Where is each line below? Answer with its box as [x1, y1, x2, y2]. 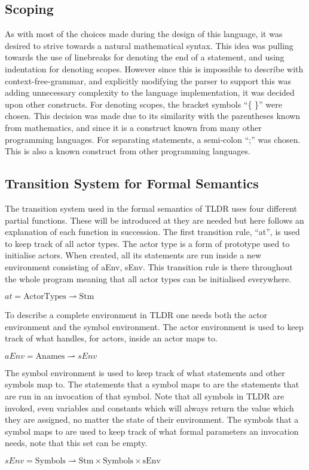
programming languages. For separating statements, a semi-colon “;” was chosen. [5, 133, 301, 145]
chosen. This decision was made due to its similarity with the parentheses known [5, 109, 301, 122]
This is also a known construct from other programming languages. [5, 145, 250, 157]
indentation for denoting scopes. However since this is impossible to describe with [5, 62, 304, 75]
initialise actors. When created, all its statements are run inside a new [5, 249, 262, 261]
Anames [35, 352, 65, 361]
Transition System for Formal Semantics [5, 174, 259, 193]
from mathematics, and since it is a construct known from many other [5, 121, 262, 133]
